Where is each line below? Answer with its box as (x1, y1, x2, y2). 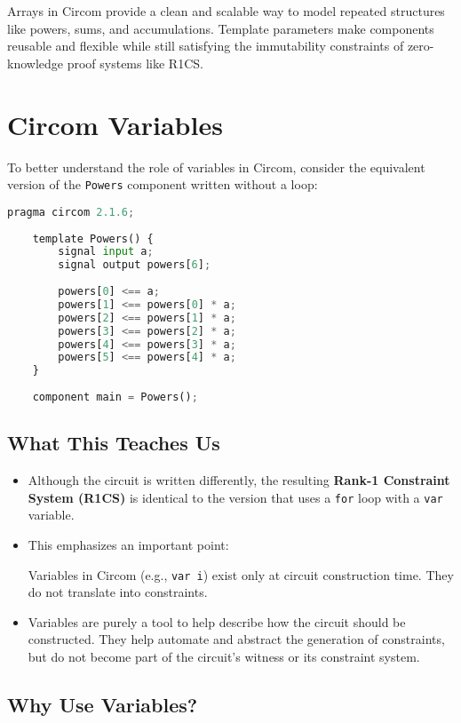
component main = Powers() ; (32, 391, 198, 403)
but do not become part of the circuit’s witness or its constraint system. (28, 647, 420, 665)
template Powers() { (32, 232, 154, 245)
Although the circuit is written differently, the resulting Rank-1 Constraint (28, 471, 450, 489)
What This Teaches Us (7, 429, 220, 457)
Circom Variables (7, 106, 223, 142)
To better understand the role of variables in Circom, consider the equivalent (7, 157, 425, 176)
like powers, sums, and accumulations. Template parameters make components (7, 19, 434, 37)
